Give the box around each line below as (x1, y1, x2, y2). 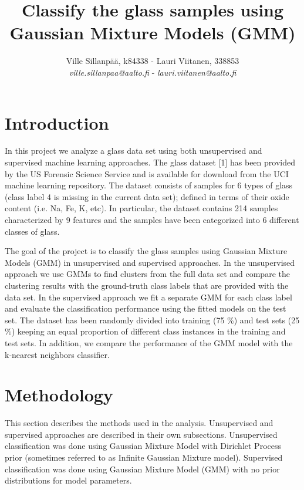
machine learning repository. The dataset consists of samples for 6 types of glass (5, 179, 293, 191)
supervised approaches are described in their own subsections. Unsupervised (5, 428, 278, 440)
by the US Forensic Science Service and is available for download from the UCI (5, 167, 289, 180)
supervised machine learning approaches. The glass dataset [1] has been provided (5, 156, 295, 168)
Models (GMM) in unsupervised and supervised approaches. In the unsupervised (5, 256, 295, 268)
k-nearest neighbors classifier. (5, 348, 110, 360)
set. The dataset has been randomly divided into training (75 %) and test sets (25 (5, 313, 300, 326)
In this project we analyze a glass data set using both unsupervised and (5, 144, 262, 157)
